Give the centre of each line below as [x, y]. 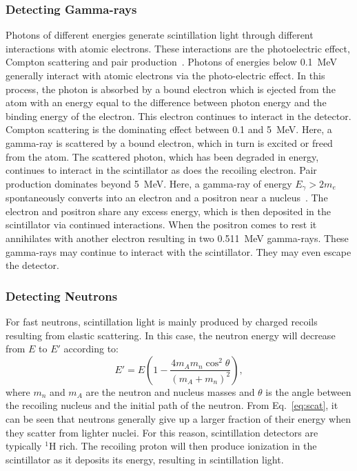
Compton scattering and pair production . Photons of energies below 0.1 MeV [171, 62]
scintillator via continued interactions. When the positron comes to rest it [161, 224]
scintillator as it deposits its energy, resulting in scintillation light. [145, 459]
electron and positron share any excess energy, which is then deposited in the [168, 211]
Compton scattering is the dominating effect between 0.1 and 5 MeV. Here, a [169, 129]
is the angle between [308, 391]
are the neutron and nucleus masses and [170, 391]
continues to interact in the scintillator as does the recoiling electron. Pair [161, 170]
